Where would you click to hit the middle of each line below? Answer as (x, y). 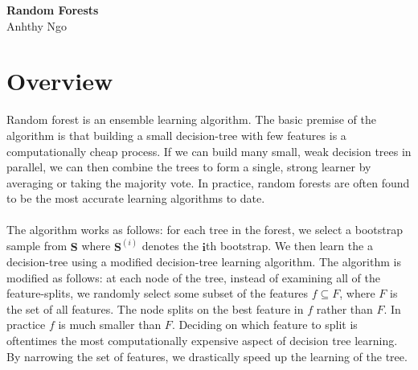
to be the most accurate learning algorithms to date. (136, 198)
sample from (37, 246)
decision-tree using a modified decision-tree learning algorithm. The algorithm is (204, 262)
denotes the (170, 246)
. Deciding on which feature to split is (264, 325)
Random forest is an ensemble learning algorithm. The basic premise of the (191, 119)
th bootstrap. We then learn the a (289, 246)
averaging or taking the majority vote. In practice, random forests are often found (208, 182)
